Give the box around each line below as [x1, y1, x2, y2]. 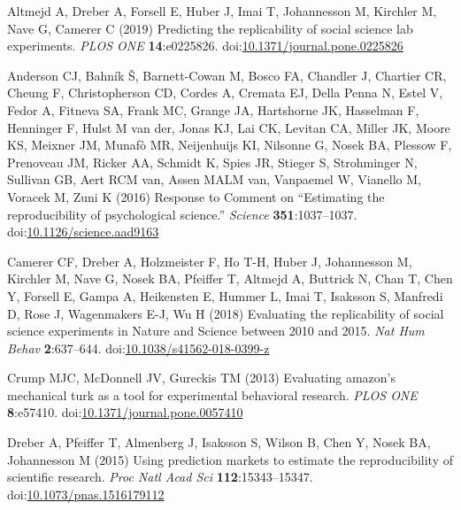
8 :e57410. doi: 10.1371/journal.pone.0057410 [7, 403, 243, 421]
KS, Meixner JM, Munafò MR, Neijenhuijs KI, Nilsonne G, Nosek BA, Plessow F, [7, 135, 452, 154]
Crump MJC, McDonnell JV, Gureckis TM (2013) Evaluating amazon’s [7, 368, 396, 387]
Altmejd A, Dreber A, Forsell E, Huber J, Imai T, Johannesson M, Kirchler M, [7, 2, 437, 19]
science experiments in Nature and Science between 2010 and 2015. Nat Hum [7, 321, 425, 340]
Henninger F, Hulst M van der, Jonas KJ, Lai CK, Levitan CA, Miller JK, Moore [7, 118, 450, 136]
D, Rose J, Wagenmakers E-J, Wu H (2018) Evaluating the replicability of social [7, 304, 444, 322]
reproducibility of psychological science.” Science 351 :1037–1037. [7, 205, 357, 223]
